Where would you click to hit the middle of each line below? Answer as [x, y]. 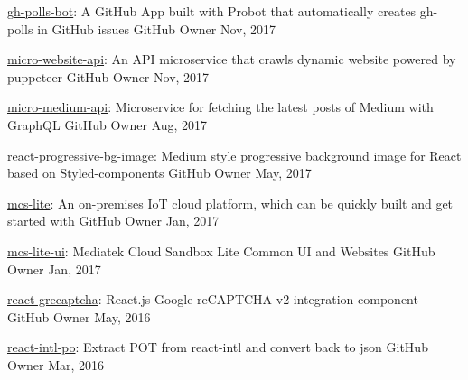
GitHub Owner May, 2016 [79, 316]
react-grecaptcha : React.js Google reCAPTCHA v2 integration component [213, 299]
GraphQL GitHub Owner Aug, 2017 [108, 124]
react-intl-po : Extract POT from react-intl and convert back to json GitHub [218, 347]
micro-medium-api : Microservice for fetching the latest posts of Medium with [220, 107]
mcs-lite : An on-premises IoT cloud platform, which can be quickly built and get [230, 203]
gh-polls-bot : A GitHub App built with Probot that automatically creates [212, 11]
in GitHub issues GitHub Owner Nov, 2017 [156, 28]
